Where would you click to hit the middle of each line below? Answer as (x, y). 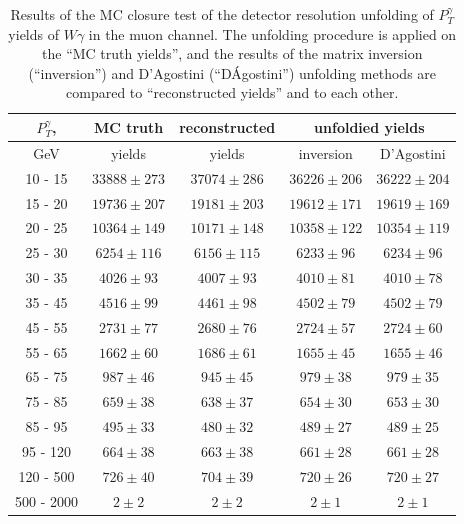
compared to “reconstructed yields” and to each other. (232, 92)
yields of (33, 33)
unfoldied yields (369, 126)
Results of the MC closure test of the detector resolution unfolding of (222, 14)
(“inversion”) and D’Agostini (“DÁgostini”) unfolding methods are (232, 72)
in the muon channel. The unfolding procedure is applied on (272, 33)
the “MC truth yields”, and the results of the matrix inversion (232, 53)
